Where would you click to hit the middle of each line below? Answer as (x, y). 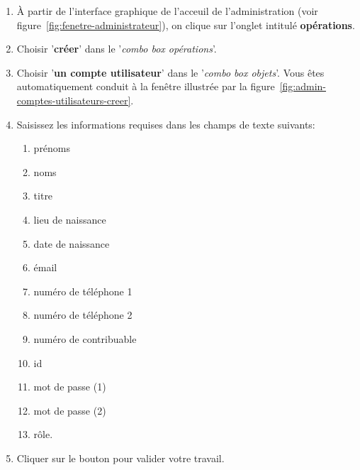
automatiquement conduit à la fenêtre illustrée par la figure (146, 86)
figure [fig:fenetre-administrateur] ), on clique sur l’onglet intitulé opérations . (186, 24)
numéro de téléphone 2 (83, 315)
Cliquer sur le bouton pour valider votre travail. (120, 458)
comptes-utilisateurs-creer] (74, 100)
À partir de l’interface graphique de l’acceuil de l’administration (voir (167, 11)
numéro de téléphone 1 (83, 291)
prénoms (52, 148)
